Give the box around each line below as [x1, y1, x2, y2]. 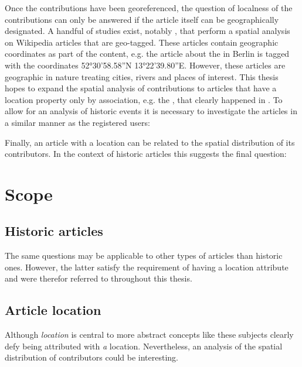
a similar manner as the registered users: [5, 116, 150, 128]
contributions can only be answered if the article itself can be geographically [5, 13, 279, 25]
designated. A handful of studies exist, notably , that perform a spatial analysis [5, 25, 290, 37]
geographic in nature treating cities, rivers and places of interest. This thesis [5, 70, 279, 83]
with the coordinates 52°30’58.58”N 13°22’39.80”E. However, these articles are [5, 59, 286, 71]
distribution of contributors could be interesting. [5, 351, 179, 363]
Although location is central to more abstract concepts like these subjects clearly [5, 328, 294, 341]
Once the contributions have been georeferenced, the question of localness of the [5, 2, 293, 13]
